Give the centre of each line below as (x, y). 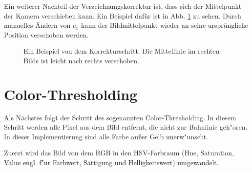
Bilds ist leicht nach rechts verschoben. (81, 60)
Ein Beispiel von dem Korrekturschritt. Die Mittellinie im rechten (122, 51)
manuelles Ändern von (37, 25)
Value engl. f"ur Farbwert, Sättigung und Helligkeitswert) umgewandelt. (111, 162)
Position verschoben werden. (46, 34)
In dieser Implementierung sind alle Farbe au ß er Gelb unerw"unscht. (106, 136)
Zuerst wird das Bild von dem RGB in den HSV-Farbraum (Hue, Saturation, (119, 153)
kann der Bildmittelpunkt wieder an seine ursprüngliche (165, 25)
